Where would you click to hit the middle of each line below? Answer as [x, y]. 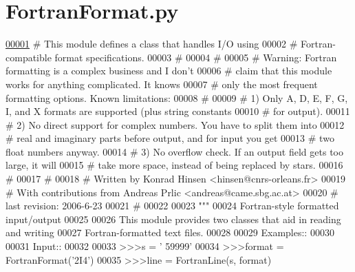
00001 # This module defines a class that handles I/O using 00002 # [152, 44]
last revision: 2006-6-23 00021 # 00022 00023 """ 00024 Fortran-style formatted [172, 206]
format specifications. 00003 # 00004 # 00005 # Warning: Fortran [196, 57]
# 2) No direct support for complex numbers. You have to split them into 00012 [175, 124]
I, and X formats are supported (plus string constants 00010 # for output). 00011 [178, 111]
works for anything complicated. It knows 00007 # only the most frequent [162, 84]
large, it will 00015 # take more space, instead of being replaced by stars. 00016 [174, 165]
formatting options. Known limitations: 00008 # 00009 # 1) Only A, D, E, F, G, [177, 97]
